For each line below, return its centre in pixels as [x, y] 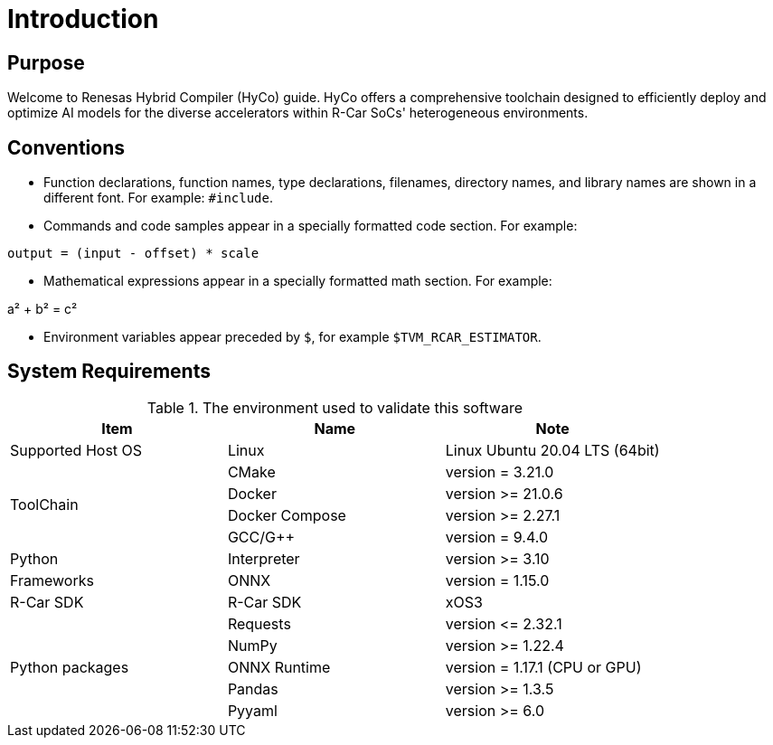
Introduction [83, 19]
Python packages [70, 667]
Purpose [46, 62]
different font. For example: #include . [159, 198]
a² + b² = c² [42, 309]
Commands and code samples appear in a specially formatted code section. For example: [311, 226]
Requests [259, 623]
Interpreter [264, 558]
